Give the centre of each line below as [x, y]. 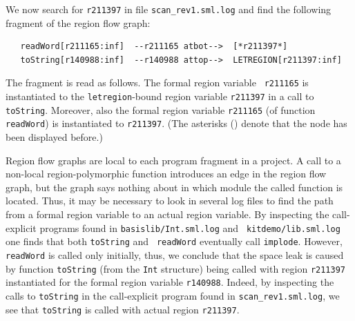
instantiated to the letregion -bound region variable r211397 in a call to [160, 96]
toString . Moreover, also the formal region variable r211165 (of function [161, 109]
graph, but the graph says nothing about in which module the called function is [174, 187]
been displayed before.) [54, 137]
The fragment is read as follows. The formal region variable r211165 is [157, 82]
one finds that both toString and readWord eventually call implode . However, [174, 241]
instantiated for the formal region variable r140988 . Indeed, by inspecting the [170, 282]
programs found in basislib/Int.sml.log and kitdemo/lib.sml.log [190, 227]
